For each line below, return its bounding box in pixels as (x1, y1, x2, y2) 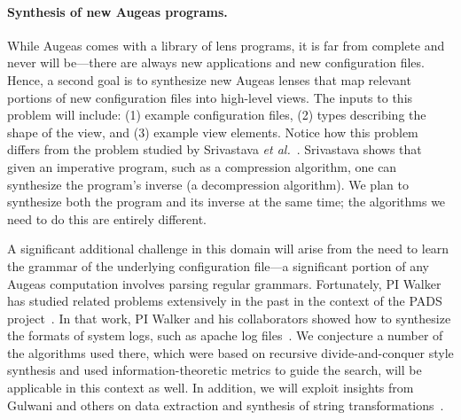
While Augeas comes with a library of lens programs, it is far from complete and (7, 35, 445, 54)
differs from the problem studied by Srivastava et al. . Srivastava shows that (7, 140, 422, 159)
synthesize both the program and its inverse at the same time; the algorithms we (7, 192, 446, 211)
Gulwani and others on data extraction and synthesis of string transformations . (7, 395, 444, 414)
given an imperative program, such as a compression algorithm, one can (7, 157, 397, 175)
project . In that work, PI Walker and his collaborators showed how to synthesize (7, 308, 451, 327)
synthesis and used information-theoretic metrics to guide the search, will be (7, 361, 422, 379)
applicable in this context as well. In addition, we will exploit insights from (7, 378, 414, 397)
